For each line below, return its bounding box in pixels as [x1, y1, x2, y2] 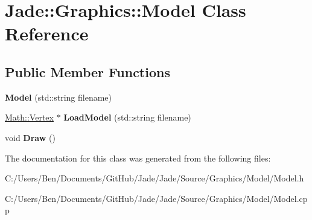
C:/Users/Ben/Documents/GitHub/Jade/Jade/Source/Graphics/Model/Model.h [5, 172, 304, 184]
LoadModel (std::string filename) [63, 111, 191, 124]
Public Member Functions [5, 62, 170, 81]
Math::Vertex [5, 111, 54, 124]
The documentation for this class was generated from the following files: [5, 151, 271, 164]
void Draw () [5, 131, 56, 143]
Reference [5, 21, 89, 46]
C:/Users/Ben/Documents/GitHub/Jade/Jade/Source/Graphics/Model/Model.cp [5, 192, 308, 204]
